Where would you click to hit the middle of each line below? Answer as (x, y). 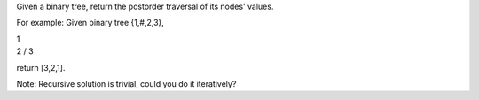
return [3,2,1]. (41, 67)
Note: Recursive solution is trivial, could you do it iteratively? (126, 83)
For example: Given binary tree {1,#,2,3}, (90, 23)
